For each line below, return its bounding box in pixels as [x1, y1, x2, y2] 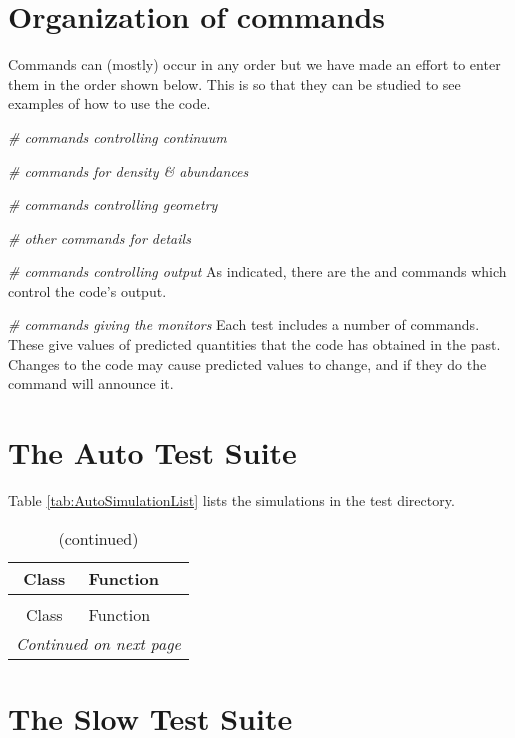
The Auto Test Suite [8, 432, 297, 473]
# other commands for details [8, 227, 191, 248]
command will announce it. [8, 373, 174, 394]
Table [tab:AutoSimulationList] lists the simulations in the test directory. [8, 489, 455, 510]
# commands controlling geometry [8, 194, 218, 215]
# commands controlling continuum [8, 126, 227, 147]
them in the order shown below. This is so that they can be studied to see [8, 73, 461, 94]
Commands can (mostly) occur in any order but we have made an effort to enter [8, 54, 501, 75]
